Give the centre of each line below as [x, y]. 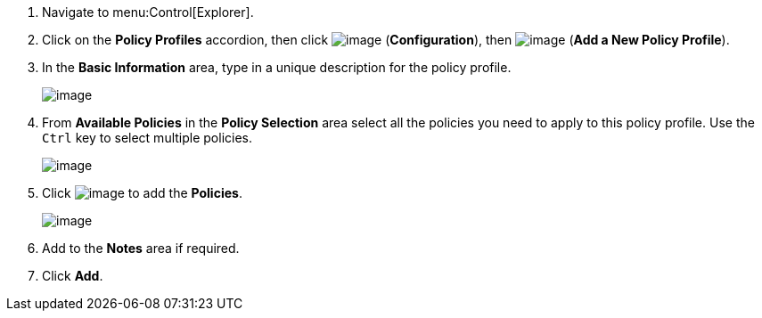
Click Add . [73, 276]
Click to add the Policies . [142, 193]
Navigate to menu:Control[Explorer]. [148, 12]
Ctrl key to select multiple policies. [147, 138]
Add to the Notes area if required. [141, 248]
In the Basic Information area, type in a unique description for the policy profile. [277, 67]
